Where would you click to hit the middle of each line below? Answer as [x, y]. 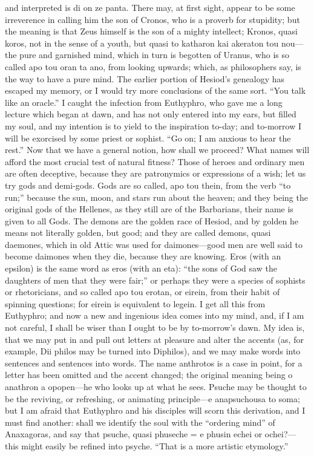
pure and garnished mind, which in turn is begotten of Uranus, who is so [154, 55]
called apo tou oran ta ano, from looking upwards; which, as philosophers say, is [153, 66]
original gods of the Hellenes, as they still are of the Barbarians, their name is [149, 209]
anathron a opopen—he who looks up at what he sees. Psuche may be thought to [156, 386]
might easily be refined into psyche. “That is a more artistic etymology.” [155, 445]
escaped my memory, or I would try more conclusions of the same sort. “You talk [155, 90]
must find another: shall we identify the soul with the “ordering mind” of [140, 422]
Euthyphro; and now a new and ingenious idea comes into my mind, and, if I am [155, 315]
